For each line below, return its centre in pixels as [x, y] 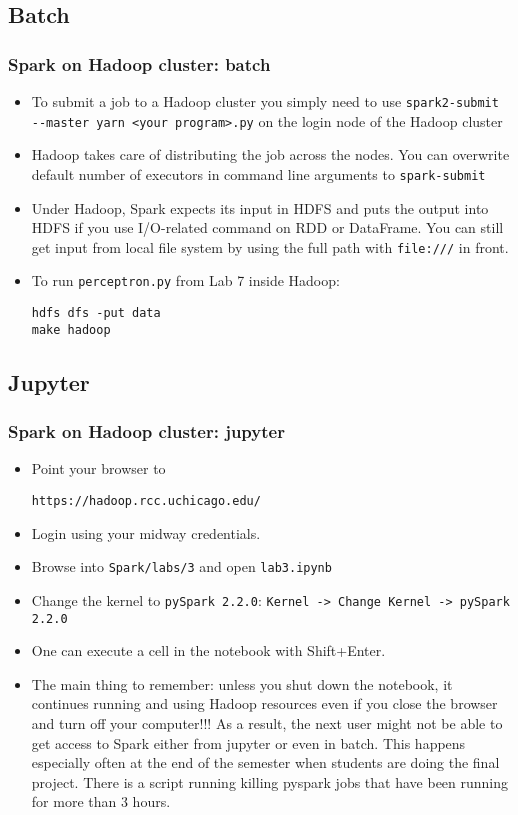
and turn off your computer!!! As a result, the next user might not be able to [267, 722]
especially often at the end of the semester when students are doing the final [265, 762]
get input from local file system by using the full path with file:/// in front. [270, 246]
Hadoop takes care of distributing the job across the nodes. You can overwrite [270, 154]
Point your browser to [98, 468]
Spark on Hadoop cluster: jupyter [146, 431]
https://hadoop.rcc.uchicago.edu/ [146, 500]
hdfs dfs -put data [96, 313]
